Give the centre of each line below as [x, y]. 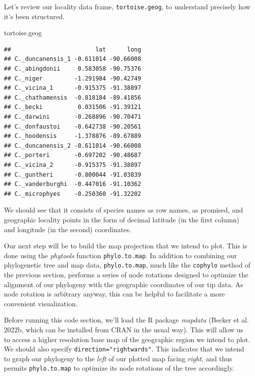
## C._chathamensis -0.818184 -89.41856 [73, 97]
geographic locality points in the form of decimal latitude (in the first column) [122, 219]
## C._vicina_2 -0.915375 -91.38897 [73, 165]
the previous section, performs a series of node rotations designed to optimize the [126, 275]
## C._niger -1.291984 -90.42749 [73, 78]
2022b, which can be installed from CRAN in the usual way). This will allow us [124, 329]
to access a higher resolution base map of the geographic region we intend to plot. [127, 339]
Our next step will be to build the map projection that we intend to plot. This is [126, 246]
